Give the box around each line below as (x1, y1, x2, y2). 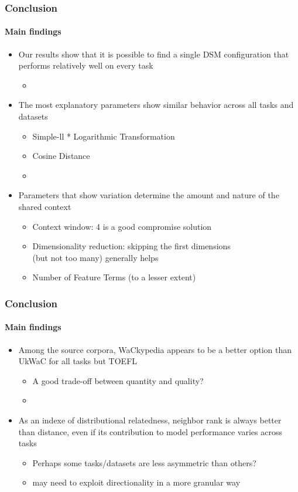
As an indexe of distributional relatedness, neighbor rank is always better (18, 413, 282, 426)
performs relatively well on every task (18, 59, 153, 72)
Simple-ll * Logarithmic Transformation (32, 130, 175, 142)
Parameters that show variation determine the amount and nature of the (18, 189, 279, 201)
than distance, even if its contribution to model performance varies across (18, 425, 282, 437)
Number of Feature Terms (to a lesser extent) (32, 271, 196, 283)
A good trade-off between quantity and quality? (32, 374, 204, 386)
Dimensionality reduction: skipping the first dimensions (32, 240, 231, 252)
